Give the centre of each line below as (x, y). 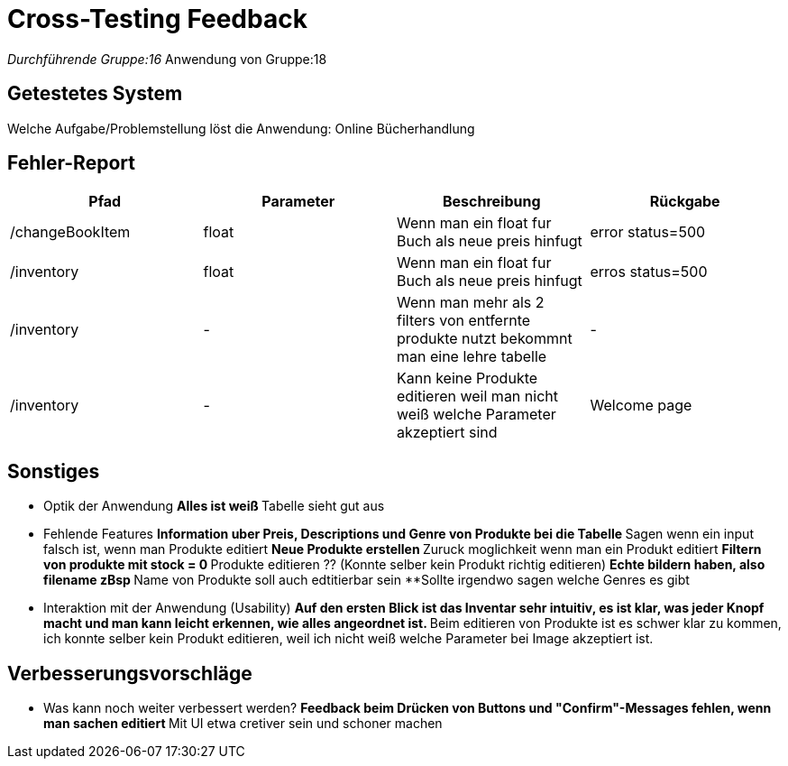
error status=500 (648, 232)
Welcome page (641, 406)
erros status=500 (649, 272)
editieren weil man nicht (477, 397)
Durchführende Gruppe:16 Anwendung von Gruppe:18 (167, 59)
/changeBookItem (70, 232)
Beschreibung (491, 202)
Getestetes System (95, 94)
